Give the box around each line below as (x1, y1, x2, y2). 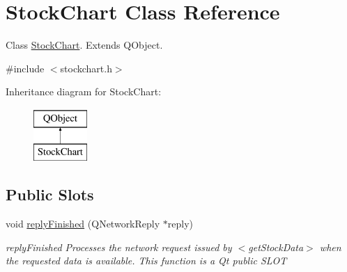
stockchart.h (60, 61, 112, 75)
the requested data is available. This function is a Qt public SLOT (6, 253, 287, 268)
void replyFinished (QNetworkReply (6, 216, 160, 231)
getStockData (248, 239, 304, 254)
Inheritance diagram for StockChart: (6, 84, 162, 99)
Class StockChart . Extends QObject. (6, 38, 163, 52)
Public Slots (6, 184, 94, 205)
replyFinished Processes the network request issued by (6, 239, 232, 254)
